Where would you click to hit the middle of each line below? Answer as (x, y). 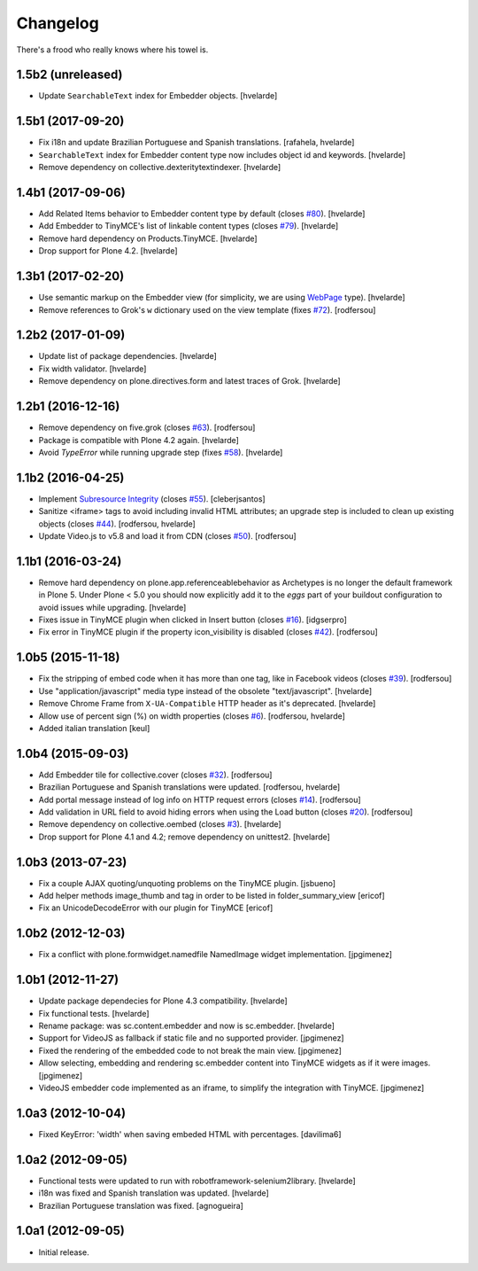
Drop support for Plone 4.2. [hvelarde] (108, 251)
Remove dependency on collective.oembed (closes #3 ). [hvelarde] (160, 824)
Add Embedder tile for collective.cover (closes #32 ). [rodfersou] (155, 775)
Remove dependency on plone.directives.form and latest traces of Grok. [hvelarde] (189, 381)
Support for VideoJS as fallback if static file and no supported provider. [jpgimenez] (191, 1038)
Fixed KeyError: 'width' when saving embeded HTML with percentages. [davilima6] (190, 1134)
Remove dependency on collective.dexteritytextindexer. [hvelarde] (160, 168)
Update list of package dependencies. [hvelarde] (127, 356)
